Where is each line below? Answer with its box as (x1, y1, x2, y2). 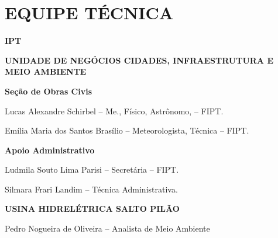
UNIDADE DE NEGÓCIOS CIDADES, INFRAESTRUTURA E (5, 54, 273, 66)
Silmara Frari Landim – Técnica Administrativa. (5, 183, 178, 195)
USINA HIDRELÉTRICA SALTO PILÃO (5, 202, 180, 215)
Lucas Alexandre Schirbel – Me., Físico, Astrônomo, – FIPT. (5, 104, 224, 117)
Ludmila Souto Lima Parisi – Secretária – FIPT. (5, 163, 179, 176)
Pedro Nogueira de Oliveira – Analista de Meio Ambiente (5, 222, 210, 235)
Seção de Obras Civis (5, 85, 92, 97)
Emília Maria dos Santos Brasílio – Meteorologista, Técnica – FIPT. (5, 124, 249, 136)
